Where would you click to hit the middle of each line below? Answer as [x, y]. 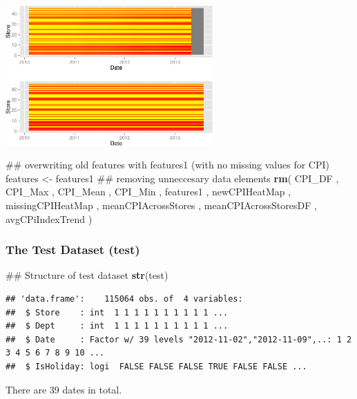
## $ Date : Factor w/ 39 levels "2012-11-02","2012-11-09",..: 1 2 [179, 339]
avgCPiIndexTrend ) [49, 218]
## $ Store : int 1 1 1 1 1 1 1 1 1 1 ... [117, 312]
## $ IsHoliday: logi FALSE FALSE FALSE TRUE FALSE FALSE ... [156, 367]
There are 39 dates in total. [64, 389]
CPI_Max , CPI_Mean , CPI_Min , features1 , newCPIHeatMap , [148, 192]
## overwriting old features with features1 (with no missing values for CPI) [167, 165]
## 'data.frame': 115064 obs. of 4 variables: [124, 299]
